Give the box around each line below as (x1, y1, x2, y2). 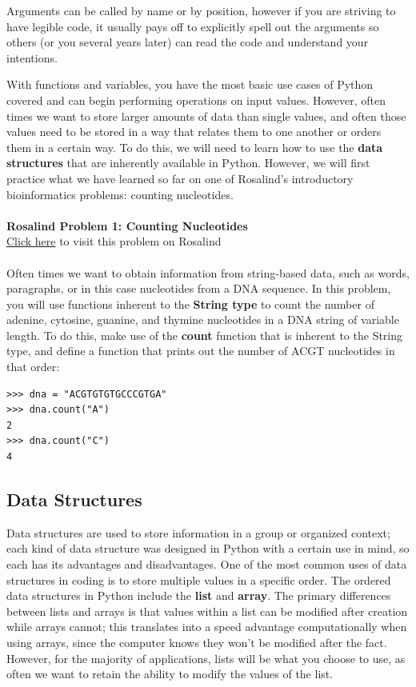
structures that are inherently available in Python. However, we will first (6, 154, 370, 171)
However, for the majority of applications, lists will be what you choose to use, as (6, 649, 406, 666)
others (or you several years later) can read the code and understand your (6, 34, 369, 50)
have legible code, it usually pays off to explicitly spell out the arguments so (6, 18, 379, 34)
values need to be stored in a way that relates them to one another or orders (6, 123, 382, 140)
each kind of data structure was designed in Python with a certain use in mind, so (6, 540, 410, 557)
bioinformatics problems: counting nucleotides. (6, 186, 234, 202)
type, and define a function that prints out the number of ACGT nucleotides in (6, 342, 395, 359)
